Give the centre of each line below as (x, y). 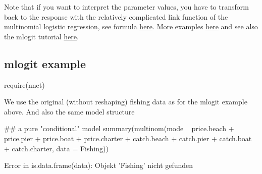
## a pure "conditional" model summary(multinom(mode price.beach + (119, 128)
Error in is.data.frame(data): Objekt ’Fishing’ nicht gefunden (99, 165)
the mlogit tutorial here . (41, 36)
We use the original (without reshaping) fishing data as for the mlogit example (126, 102)
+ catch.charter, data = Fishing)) (56, 148)
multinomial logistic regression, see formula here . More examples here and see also (131, 26)
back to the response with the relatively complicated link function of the (116, 16)
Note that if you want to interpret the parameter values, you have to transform (126, 7)
